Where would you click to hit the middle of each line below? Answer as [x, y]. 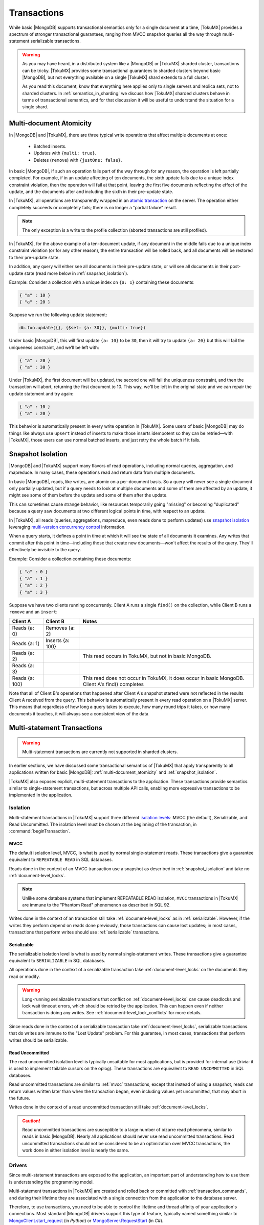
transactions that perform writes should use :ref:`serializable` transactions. [84, 932]
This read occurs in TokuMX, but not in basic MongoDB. [147, 656]
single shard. [35, 107]
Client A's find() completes [113, 684]
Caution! [31, 1121]
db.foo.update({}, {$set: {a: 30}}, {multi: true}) [83, 328]
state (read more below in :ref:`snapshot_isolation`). [76, 273]
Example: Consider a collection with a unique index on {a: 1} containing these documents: [102, 282]
